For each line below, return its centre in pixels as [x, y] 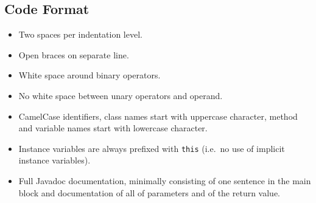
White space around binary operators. [90, 75]
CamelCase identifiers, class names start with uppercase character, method [158, 116]
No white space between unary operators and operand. [121, 95]
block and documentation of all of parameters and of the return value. [149, 192]
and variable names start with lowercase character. [113, 128]
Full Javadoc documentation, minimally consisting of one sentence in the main [165, 181]
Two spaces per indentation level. [80, 34]
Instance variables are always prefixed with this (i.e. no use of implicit [152, 148]
